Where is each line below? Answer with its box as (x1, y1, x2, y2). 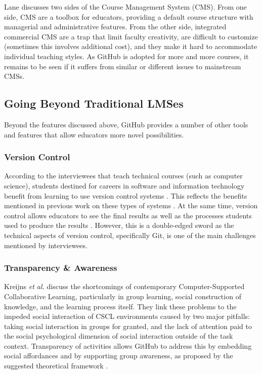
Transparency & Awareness (4, 261, 117, 274)
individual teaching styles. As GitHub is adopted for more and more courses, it (4, 51, 249, 61)
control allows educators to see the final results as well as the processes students (4, 210, 252, 220)
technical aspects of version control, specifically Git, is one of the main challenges (4, 229, 256, 240)
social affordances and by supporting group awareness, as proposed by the (4, 350, 233, 361)
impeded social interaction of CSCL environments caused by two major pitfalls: (4, 311, 250, 321)
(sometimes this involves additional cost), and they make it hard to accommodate (4, 41, 257, 52)
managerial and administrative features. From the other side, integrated (4, 21, 227, 32)
